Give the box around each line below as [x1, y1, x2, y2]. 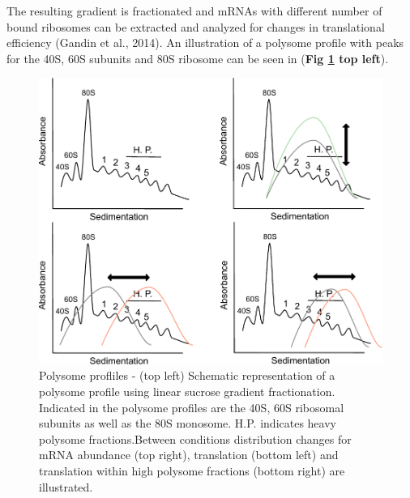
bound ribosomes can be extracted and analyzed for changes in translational [6, 18, 385, 35]
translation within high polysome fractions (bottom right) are [39, 462, 345, 479]
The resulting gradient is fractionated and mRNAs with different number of [6, 2, 382, 19]
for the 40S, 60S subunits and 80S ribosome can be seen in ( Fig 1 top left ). [6, 49, 389, 66]
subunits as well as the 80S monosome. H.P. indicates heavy [39, 415, 336, 432]
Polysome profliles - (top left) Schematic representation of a [39, 367, 335, 384]
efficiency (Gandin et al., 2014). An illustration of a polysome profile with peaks [6, 34, 404, 51]
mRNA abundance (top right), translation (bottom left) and [39, 446, 339, 463]
